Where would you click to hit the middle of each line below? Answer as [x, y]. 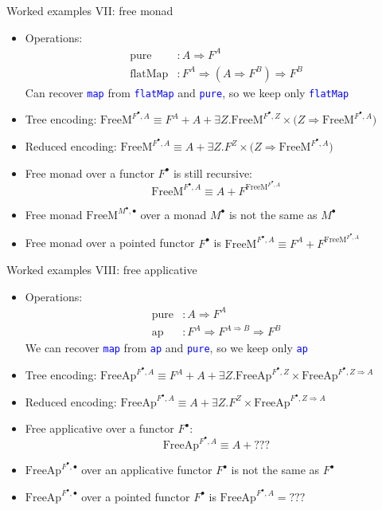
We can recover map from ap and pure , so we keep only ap [166, 348]
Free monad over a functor [90, 173]
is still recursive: [213, 173]
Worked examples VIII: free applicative [102, 270]
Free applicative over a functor [99, 428]
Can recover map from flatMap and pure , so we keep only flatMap [187, 92]
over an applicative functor [147, 470]
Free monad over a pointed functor [110, 243]
